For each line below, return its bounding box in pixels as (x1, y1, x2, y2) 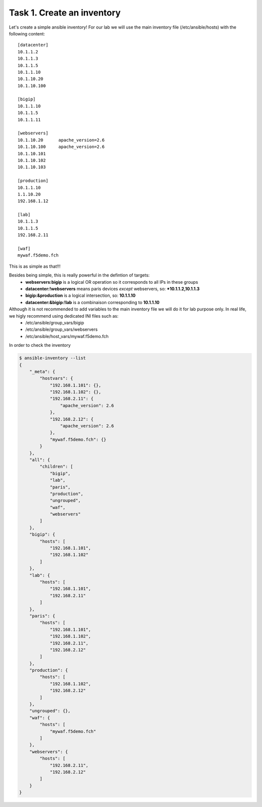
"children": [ (39, 464, 73, 469)
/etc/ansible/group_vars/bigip (25, 320, 84, 325)
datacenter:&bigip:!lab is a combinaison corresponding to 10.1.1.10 (25, 299, 160, 305)
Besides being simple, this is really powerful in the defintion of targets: (9, 272, 150, 278)
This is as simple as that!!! (9, 263, 61, 269)
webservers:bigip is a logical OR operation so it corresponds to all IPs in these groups (25, 279, 198, 285)
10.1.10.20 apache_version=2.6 (17, 137, 105, 143)
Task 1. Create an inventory (9, 7, 121, 18)
